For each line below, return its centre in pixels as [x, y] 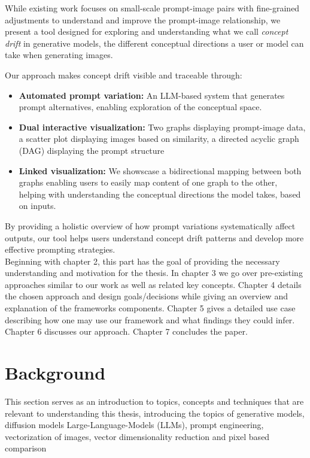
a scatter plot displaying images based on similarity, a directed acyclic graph [159, 139]
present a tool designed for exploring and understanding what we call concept [147, 31]
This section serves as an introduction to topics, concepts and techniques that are [154, 401]
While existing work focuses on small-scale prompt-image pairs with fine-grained [152, 8]
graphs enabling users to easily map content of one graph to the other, [148, 182]
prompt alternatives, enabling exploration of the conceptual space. [140, 107]
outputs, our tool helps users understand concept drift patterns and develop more [154, 237]
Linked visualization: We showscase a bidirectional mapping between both [160, 170]
